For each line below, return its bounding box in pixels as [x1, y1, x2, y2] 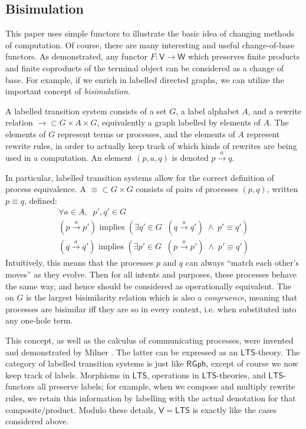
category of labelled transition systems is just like [5, 357, 184, 369]
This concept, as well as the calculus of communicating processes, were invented [5, 334, 294, 346]
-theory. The [255, 345, 300, 358]
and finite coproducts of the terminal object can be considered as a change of [5, 61, 284, 74]
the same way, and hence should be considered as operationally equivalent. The [5, 279, 291, 292]
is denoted [172, 151, 209, 163]
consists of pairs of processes [136, 183, 238, 195]
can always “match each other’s [185, 256, 300, 269]
